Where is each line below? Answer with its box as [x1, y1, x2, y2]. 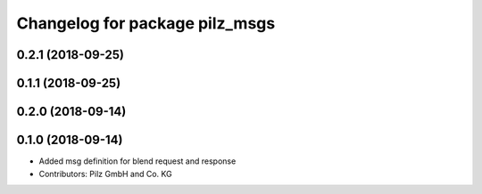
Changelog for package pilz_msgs [16, 13, 276, 33]
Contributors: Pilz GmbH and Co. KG [38, 168, 173, 179]
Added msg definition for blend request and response [38, 156, 237, 166]
